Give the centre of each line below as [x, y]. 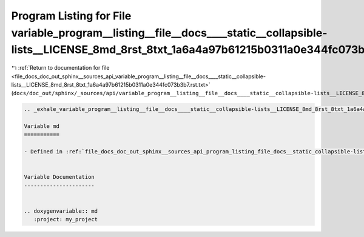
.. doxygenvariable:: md [61, 211]
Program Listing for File [71, 16]
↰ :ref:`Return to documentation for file [60, 68]
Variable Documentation [59, 177]
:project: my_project [66, 219]
